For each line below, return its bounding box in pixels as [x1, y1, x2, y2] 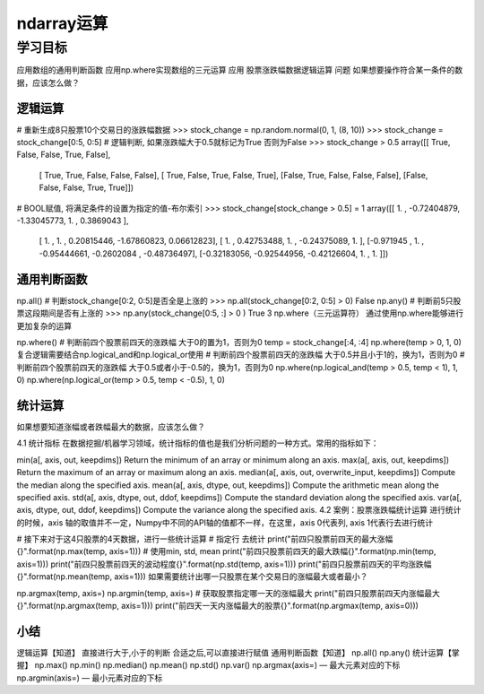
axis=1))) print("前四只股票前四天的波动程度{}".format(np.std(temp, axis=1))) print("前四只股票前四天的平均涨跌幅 [16, 559, 432, 569]
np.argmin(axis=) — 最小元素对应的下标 [16, 672, 163, 683]
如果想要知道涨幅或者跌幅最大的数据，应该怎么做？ [16, 421, 205, 432]
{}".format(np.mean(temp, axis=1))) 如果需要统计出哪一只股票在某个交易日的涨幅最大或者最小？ [16, 571, 368, 582]
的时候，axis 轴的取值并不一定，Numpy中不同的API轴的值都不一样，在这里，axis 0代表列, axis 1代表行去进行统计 [16, 516, 434, 528]
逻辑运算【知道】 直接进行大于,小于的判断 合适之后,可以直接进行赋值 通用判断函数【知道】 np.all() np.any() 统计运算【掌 [16, 646, 461, 658]
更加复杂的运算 [16, 320, 72, 331]
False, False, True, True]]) [39, 182, 134, 193]
